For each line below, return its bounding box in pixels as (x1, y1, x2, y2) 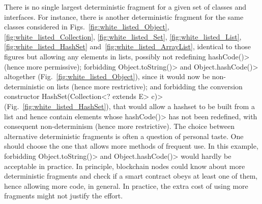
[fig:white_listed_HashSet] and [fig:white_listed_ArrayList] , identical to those (4, 41, 251, 52)
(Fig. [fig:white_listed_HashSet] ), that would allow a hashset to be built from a (4, 100, 255, 111)
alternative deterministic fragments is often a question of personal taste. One (4, 130, 244, 141)
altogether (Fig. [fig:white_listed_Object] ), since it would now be (4, 71, 210, 82)
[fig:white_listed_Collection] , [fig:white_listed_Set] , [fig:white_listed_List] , (4, 31, 242, 42)
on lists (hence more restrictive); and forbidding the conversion (47, 81, 243, 91)
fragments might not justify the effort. (4, 190, 123, 201)
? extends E (107, 91, 143, 101)
